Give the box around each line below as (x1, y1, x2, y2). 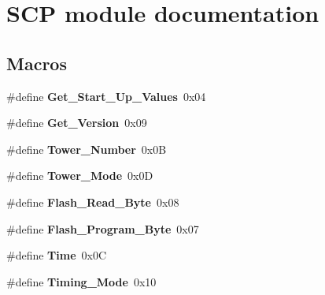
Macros (6, 50, 67, 75)
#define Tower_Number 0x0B (6, 140, 167, 157)
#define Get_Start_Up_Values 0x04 (6, 88, 206, 104)
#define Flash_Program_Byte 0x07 (6, 220, 199, 237)
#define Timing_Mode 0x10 (6, 273, 157, 289)
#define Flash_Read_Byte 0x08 (6, 193, 179, 210)
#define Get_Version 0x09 (6, 114, 147, 131)
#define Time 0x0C (6, 247, 107, 263)
